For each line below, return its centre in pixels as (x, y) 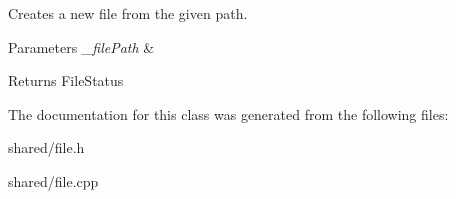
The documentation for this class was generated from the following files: (228, 113)
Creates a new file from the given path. (128, 13)
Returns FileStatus (66, 80)
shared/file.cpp (53, 180)
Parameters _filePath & (81, 46)
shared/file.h (46, 147)
